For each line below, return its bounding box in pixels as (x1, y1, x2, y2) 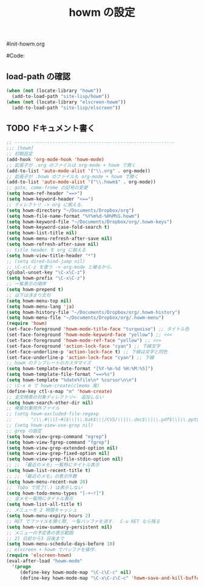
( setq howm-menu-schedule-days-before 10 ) (6, 541, 115, 547)
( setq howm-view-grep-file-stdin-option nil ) (6, 456, 123, 462)
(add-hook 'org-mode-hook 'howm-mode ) (6, 156, 104, 162)
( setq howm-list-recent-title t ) (6, 468, 91, 474)
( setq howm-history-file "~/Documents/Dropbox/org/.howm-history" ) (6, 309, 181, 315)
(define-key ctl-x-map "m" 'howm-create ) (6, 388, 113, 394)
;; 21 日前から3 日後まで (6, 535, 65, 541)
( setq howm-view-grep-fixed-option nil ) (6, 451, 110, 457)
